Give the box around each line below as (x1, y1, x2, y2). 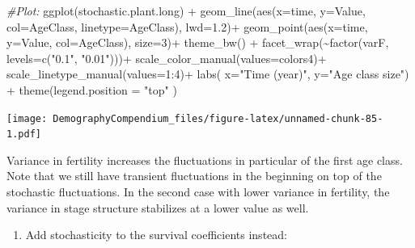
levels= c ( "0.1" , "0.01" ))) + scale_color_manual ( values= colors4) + (6, 49, 327, 66)
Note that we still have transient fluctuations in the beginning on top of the (6, 167, 382, 184)
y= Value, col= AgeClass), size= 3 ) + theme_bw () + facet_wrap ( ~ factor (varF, (6, 34, 389, 51)
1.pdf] (6, 128, 41, 141)
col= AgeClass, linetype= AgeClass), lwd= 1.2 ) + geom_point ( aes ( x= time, (6, 18, 368, 35)
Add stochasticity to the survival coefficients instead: (25, 226, 287, 243)
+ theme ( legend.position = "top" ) (6, 81, 177, 98)
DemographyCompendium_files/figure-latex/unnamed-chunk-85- (53, 112, 383, 124)
